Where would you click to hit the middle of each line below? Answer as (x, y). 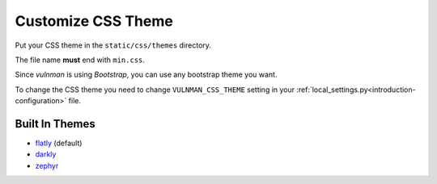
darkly (46, 154)
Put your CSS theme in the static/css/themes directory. (113, 45)
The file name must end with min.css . (80, 60)
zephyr (47, 165)
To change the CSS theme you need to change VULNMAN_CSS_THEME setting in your (155, 90)
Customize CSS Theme (94, 21)
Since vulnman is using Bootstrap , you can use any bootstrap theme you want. (146, 75)
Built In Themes (55, 124)
